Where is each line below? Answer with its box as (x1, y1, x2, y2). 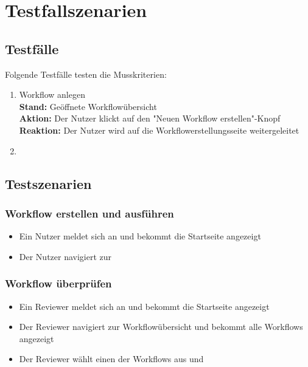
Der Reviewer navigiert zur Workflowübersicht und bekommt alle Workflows (19, 320, 303, 333)
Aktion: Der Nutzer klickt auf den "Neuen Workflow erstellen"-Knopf (19, 112, 281, 125)
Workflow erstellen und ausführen (5, 205, 174, 221)
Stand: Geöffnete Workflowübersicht (19, 100, 157, 112)
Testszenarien (5, 174, 92, 193)
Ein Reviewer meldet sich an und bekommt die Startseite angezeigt (19, 300, 270, 312)
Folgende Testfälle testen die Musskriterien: (5, 67, 167, 80)
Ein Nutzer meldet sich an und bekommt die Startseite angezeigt (19, 230, 261, 242)
